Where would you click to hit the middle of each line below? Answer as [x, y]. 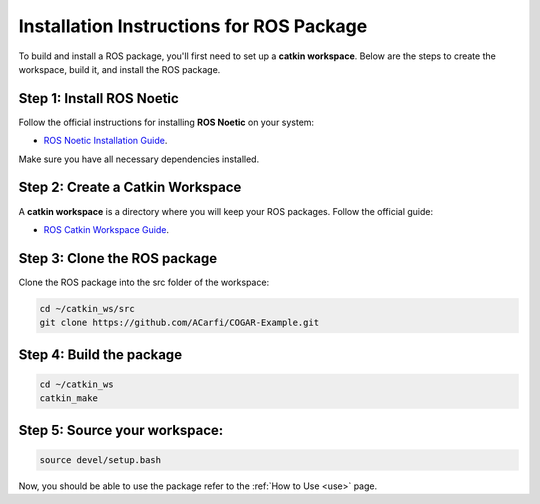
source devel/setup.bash [100, 459]
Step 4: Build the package [100, 354]
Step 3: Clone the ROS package [118, 258]
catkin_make [69, 398]
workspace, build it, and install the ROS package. [119, 69]
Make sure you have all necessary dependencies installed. [139, 159]
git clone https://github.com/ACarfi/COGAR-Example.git [179, 323]
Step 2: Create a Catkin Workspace [130, 187]
